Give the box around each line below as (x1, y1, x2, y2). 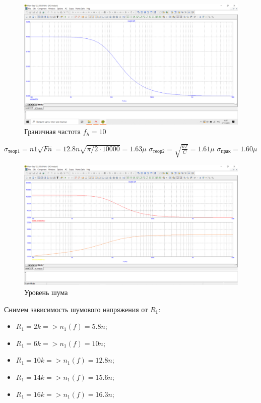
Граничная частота (24, 126, 81, 137)
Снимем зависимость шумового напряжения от (4, 304, 148, 314)
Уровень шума (24, 287, 68, 298)
